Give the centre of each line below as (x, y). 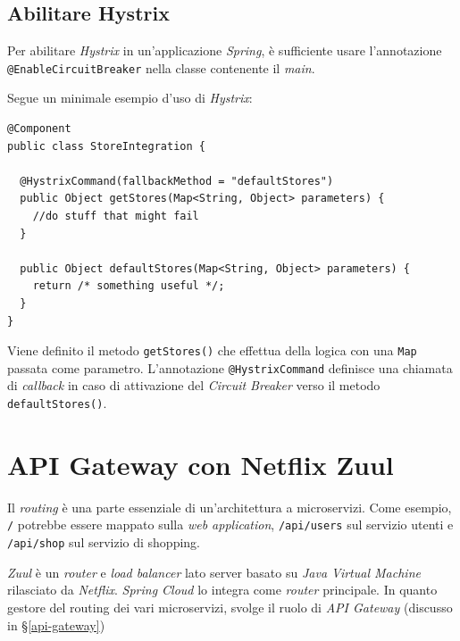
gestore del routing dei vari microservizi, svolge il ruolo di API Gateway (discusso (230, 607)
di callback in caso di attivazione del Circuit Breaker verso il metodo (194, 385)
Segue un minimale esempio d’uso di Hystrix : (130, 98)
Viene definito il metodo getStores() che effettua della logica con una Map (212, 350)
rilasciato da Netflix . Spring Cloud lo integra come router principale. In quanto (222, 590)
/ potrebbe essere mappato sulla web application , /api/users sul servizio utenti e (230, 524)
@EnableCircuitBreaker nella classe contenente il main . (161, 67)
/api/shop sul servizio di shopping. (104, 542)
